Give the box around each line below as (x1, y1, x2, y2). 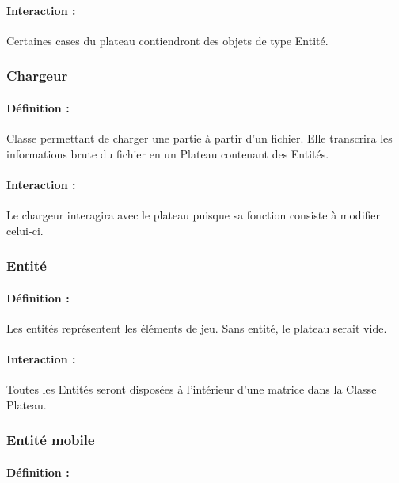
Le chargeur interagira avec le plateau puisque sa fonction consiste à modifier (6, 207, 381, 223)
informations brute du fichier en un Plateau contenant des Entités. (6, 145, 329, 162)
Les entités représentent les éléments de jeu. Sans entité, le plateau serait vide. (6, 319, 387, 336)
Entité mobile (6, 430, 95, 450)
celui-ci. (6, 222, 44, 238)
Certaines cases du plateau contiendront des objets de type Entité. (6, 32, 329, 48)
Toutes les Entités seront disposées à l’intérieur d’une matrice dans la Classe (6, 381, 377, 397)
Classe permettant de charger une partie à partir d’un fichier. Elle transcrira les (6, 130, 393, 146)
